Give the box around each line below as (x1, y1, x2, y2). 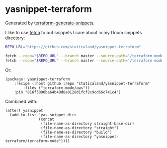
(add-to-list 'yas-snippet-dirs (9, 112, 77, 117)
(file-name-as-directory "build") (40, 130, 112, 135)
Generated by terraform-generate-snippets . (5, 20, 95, 26)
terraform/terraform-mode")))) (5, 138, 70, 144)
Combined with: (5, 98, 38, 104)
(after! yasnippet (5, 108, 43, 113)
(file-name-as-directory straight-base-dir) (40, 121, 135, 126)
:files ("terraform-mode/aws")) (23, 85, 90, 90)
